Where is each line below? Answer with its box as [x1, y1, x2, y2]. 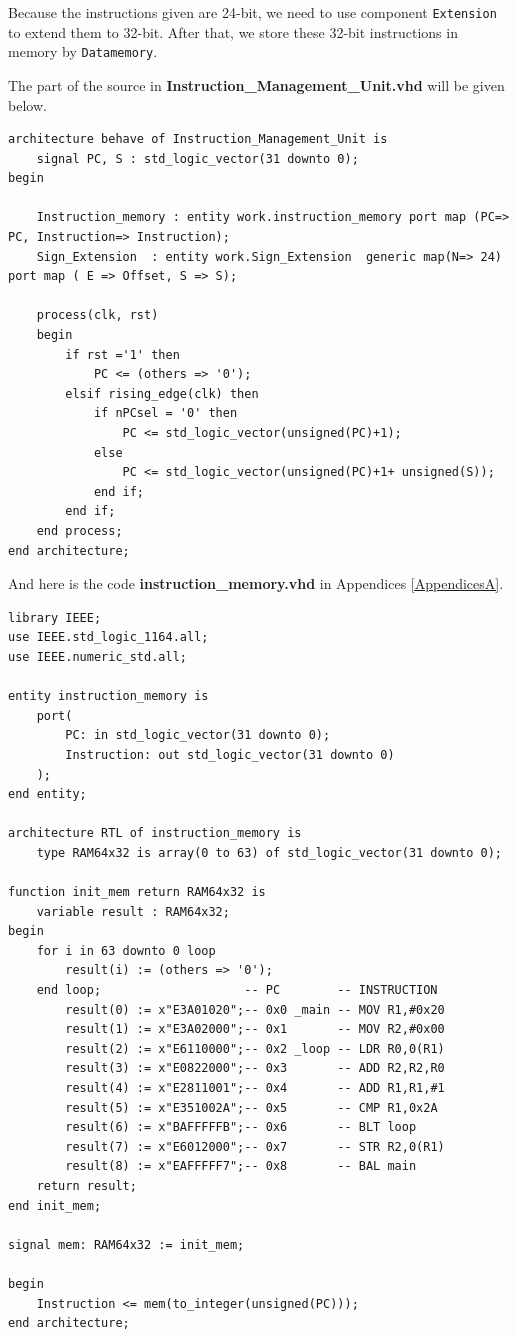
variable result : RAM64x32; [36, 904, 230, 919]
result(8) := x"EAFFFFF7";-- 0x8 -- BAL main [65, 1159, 417, 1174]
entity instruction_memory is [8, 689, 209, 704]
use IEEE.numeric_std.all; [8, 649, 187, 664]
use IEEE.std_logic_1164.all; [8, 630, 209, 645]
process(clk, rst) [36, 308, 159, 323]
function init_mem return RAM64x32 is [8, 885, 266, 900]
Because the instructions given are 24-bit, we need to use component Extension [8, 2, 497, 22]
